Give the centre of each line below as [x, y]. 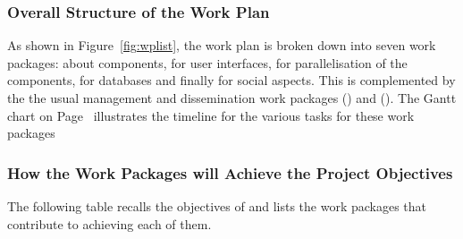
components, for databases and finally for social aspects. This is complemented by [231, 80]
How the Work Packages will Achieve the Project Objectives [230, 172]
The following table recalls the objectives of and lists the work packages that [217, 206]
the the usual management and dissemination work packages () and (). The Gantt [232, 98]
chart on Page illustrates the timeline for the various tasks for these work [211, 115]
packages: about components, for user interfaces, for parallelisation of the [207, 62]
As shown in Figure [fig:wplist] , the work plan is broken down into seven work [222, 45]
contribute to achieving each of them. [109, 223]
